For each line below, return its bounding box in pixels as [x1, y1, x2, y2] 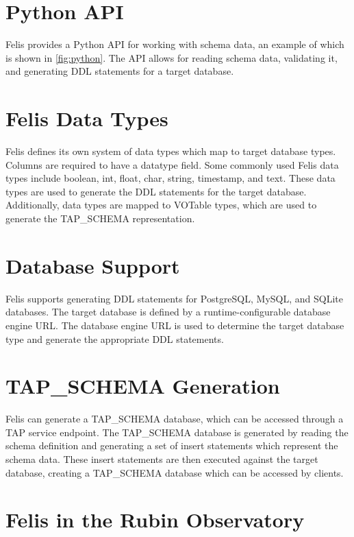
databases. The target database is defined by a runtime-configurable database [5, 305, 331, 319]
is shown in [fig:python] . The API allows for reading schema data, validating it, [5, 50, 338, 64]
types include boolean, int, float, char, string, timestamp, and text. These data [5, 171, 336, 185]
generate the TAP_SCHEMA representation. [5, 211, 195, 225]
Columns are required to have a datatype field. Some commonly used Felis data [5, 157, 339, 171]
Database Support [5, 251, 180, 279]
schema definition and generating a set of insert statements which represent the [5, 438, 338, 453]
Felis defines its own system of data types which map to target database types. [5, 144, 336, 158]
